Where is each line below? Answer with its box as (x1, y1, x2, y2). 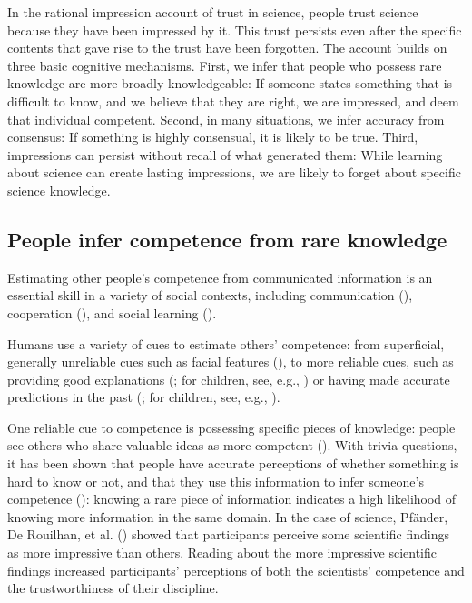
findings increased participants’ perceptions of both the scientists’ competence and (7, 560, 465, 579)
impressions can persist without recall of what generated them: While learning (7, 145, 443, 164)
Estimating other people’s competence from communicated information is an (7, 267, 433, 286)
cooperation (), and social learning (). (7, 303, 217, 322)
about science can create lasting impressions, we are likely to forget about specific (7, 163, 461, 182)
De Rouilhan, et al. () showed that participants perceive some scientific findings (7, 525, 449, 544)
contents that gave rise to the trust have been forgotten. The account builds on (7, 38, 447, 57)
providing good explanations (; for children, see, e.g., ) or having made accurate (7, 369, 450, 388)
